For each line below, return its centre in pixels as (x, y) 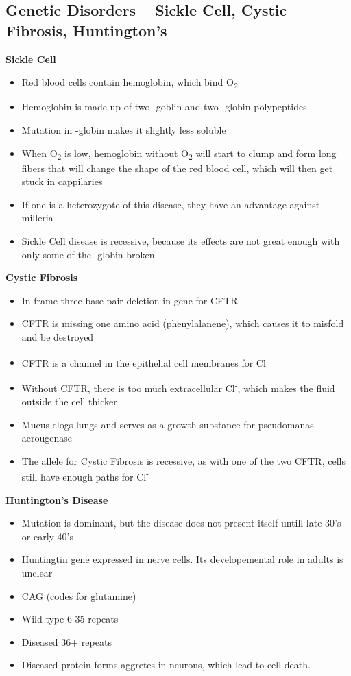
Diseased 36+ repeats (66, 641)
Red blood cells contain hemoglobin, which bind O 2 (130, 83)
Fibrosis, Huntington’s (86, 30)
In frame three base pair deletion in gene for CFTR (130, 300)
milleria (37, 218)
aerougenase (47, 438)
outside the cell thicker (69, 401)
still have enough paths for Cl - (85, 476)
